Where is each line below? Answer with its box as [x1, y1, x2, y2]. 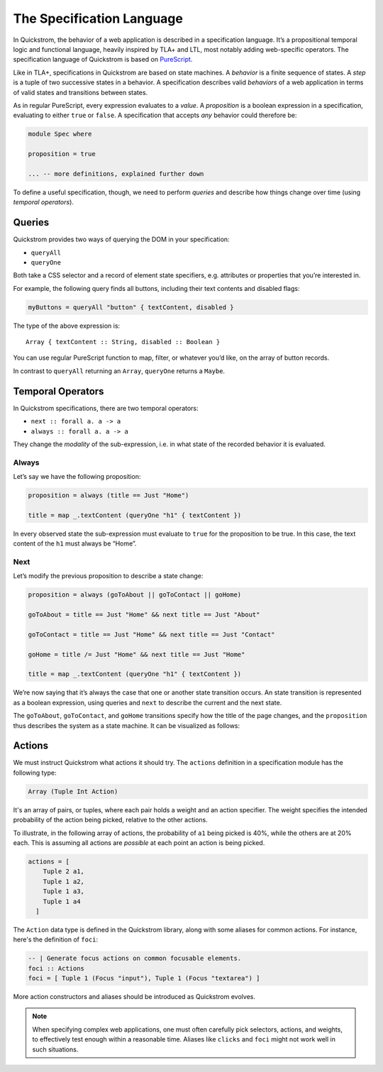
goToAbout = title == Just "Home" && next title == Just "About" [28, 611, 260, 619]
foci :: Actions [28, 964, 85, 972]
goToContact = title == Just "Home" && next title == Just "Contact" [28, 630, 275, 639]
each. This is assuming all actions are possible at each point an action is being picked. [13, 839, 265, 847]
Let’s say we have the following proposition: [13, 473, 141, 481]
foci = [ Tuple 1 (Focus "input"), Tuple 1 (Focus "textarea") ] [28, 974, 260, 983]
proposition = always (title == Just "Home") [28, 492, 189, 499]
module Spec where [28, 130, 92, 138]
